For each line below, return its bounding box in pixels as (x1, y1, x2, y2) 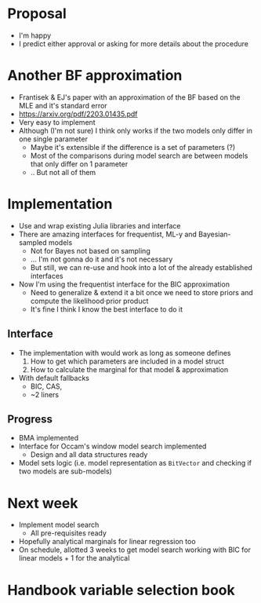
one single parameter (18, 134, 88, 144)
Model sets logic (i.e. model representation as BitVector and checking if (18, 459, 252, 468)
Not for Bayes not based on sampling (30, 246, 150, 255)
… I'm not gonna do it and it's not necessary (30, 254, 173, 264)
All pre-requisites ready (30, 528, 107, 538)
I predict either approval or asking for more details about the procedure (18, 38, 248, 48)
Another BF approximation (7, 67, 183, 85)
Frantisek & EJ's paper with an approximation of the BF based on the (18, 92, 241, 102)
